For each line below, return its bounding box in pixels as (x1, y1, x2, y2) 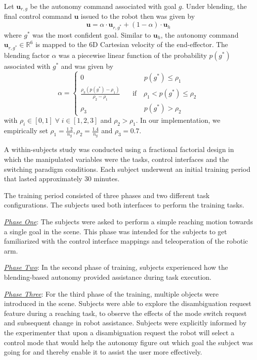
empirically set (4, 125, 48, 136)
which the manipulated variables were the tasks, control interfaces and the (4, 154, 229, 164)
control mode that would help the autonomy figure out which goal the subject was (4, 337, 253, 347)
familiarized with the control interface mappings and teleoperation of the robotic (4, 236, 248, 246)
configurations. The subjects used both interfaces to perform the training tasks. (4, 200, 245, 210)
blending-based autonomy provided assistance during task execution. (4, 271, 212, 282)
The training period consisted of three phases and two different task (4, 190, 210, 200)
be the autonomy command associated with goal (30, 1, 176, 11)
